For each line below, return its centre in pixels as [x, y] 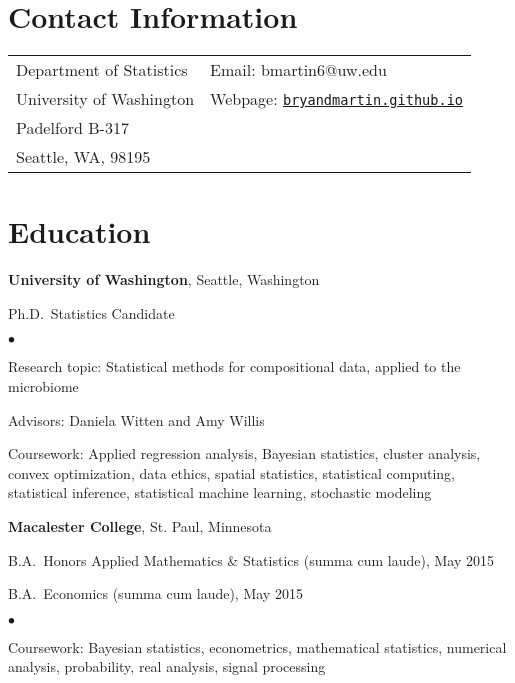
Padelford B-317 [72, 128]
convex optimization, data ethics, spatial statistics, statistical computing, [231, 472]
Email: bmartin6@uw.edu [298, 70]
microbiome [43, 386]
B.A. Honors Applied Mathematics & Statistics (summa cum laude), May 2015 [251, 559]
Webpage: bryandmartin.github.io [337, 99]
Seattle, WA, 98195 [83, 157]
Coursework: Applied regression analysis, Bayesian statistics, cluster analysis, [244, 453]
